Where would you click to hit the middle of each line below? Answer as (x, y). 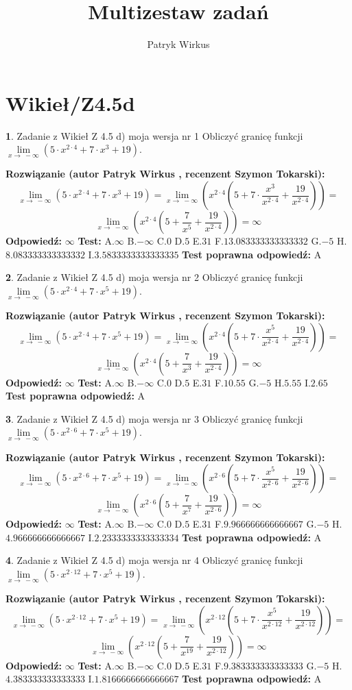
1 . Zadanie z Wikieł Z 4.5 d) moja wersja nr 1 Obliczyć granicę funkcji (154, 135)
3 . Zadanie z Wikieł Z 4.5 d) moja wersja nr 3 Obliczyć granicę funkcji (154, 418)
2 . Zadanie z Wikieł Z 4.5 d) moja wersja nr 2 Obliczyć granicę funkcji (154, 277)
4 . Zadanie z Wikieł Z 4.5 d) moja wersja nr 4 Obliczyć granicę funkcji (154, 560)
